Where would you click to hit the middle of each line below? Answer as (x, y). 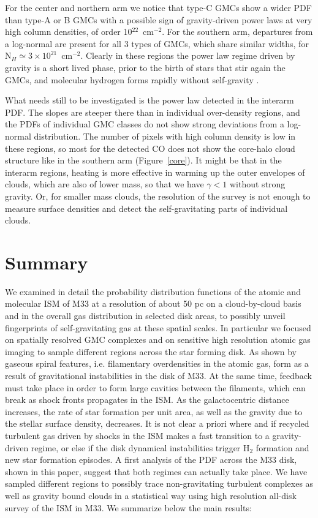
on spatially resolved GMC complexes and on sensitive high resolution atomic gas (158, 340)
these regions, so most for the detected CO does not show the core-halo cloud (150, 148)
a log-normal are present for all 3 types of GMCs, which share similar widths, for (157, 43)
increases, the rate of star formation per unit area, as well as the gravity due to (154, 411)
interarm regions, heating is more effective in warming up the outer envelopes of (155, 172)
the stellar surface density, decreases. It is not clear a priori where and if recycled (157, 423)
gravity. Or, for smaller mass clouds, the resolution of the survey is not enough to (158, 196)
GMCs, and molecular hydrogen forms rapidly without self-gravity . (132, 79)
